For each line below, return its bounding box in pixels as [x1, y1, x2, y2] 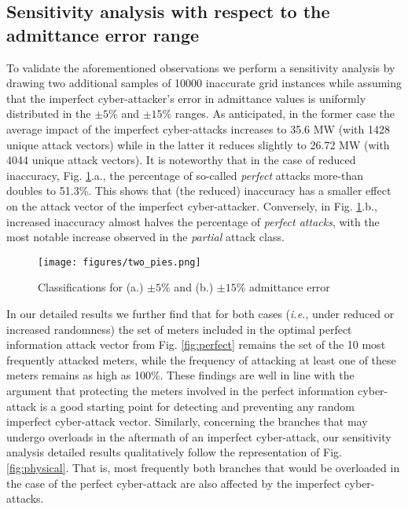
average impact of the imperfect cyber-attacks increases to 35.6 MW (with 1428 [6, 120, 390, 137]
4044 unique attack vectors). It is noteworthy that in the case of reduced [6, 152, 356, 168]
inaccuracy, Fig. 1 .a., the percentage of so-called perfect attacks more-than [6, 167, 364, 183]
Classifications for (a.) [38, 279, 144, 295]
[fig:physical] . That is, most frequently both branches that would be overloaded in [6, 459, 400, 475]
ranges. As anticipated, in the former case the [175, 105, 395, 122]
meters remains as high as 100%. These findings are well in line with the [6, 367, 355, 383]
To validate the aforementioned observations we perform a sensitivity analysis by [6, 59, 395, 75]
